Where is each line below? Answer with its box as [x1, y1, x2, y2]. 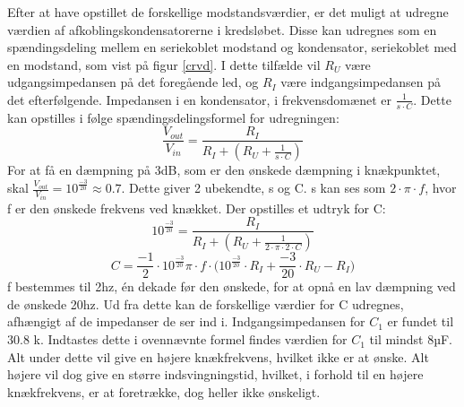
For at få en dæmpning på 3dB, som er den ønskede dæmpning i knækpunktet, [7, 160, 441, 179]
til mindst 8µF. [369, 330, 453, 349]
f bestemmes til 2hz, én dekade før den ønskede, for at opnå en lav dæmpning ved [7, 277, 456, 296]
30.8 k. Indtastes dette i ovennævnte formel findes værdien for [7, 330, 348, 349]
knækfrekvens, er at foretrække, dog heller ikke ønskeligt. [7, 382, 321, 401]
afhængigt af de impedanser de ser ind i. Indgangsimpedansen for [7, 312, 365, 331]
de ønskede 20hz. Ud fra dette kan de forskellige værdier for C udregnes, [7, 294, 404, 313]
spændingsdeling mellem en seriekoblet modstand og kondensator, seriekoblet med [7, 38, 457, 56]
